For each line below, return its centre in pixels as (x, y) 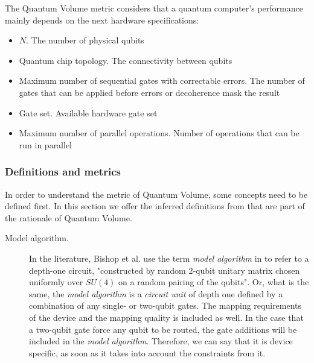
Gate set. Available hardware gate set (88, 112)
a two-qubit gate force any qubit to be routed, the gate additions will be (163, 329)
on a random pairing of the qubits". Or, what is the (214, 282)
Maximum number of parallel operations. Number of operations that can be (159, 133)
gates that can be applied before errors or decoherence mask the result (149, 92)
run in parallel (46, 144)
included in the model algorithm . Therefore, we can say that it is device (161, 341)
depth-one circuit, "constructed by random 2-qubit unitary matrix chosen (165, 270)
